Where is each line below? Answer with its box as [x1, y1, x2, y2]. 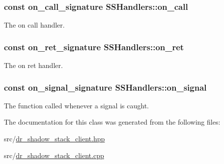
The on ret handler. [4, 60, 63, 70]
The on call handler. [4, 20, 65, 30]
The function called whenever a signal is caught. [4, 100, 149, 110]
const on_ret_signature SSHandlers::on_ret [4, 40, 184, 53]
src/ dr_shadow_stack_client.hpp [4, 133, 105, 144]
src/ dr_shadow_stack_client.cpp [4, 150, 104, 160]
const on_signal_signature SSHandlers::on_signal [4, 81, 207, 93]
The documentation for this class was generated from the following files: [4, 117, 221, 127]
